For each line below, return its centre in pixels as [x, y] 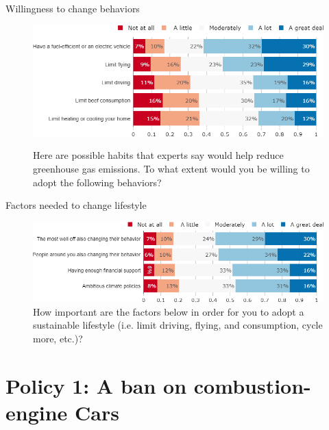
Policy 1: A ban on [96, 385]
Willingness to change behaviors [73, 8]
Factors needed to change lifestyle [76, 205]
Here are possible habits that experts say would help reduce [158, 155]
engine [37, 412]
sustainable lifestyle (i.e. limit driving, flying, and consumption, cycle [178, 325]
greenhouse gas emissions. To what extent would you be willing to [171, 168]
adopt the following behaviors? [97, 182]
